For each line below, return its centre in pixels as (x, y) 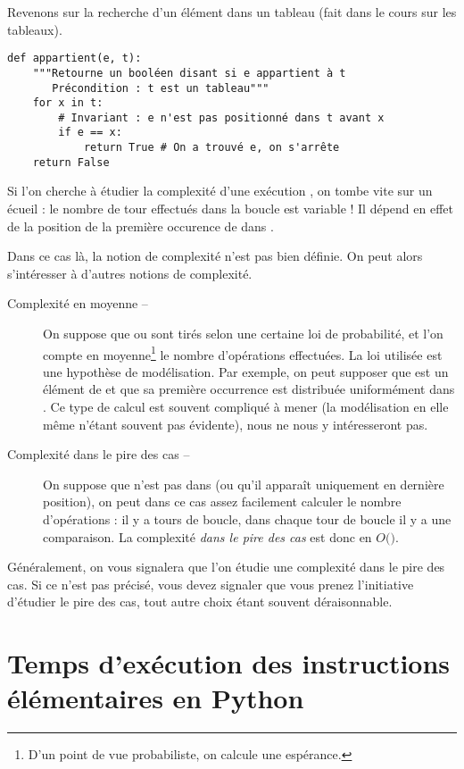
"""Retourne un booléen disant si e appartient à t (189, 73)
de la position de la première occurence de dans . (141, 226)
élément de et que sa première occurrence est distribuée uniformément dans (249, 389)
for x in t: (68, 103)
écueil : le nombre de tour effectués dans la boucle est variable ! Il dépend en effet (230, 209)
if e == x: (90, 133)
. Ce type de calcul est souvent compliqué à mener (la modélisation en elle (246, 407)
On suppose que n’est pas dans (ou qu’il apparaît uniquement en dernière (244, 484)
